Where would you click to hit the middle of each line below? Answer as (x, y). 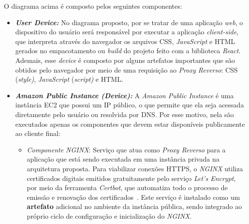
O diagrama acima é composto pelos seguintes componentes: (93, 6)
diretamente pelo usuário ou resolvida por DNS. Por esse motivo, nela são (124, 114)
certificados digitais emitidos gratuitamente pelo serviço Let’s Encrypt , (131, 178)
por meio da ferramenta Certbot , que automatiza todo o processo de (127, 187)
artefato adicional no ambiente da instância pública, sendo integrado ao (134, 206)
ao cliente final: (38, 133)
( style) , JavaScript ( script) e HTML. (69, 79)
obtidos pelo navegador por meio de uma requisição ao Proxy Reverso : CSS (126, 69)
